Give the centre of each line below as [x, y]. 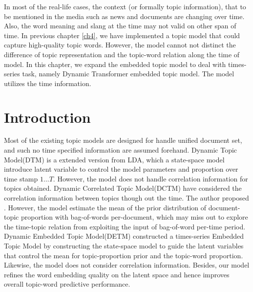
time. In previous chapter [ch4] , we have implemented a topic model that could [122, 35]
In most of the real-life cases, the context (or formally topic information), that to [125, 6]
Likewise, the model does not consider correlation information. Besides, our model [127, 265]
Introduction [47, 117]
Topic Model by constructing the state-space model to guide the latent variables [124, 246]
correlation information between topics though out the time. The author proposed [126, 198]
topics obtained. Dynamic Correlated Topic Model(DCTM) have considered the [123, 188]
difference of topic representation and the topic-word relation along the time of [122, 54]
